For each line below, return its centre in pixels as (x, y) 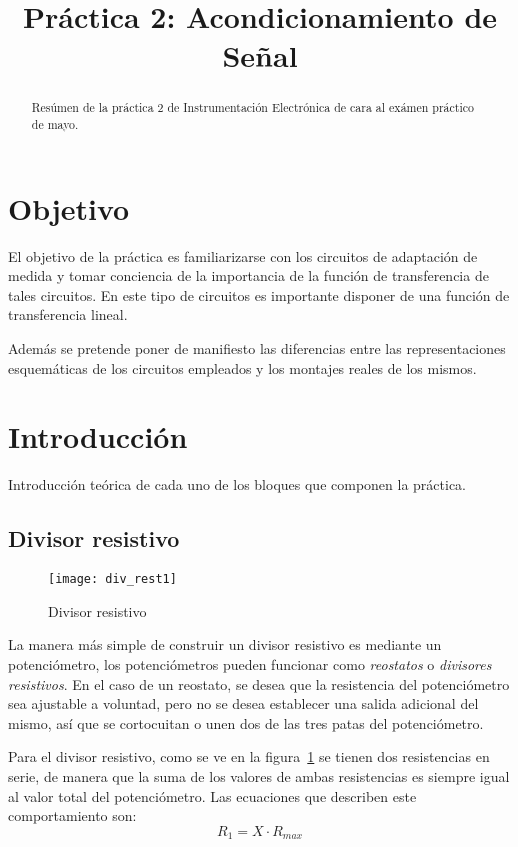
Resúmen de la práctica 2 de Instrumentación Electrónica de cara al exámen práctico (252, 107)
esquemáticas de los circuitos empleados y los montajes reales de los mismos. (242, 367)
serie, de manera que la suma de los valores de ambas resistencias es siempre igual (259, 775)
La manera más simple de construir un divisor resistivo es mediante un (225, 644)
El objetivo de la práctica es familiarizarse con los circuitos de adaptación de (243, 255)
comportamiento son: (72, 815)
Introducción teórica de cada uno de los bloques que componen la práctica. (237, 484)
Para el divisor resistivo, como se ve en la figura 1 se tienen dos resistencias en (249, 756)
